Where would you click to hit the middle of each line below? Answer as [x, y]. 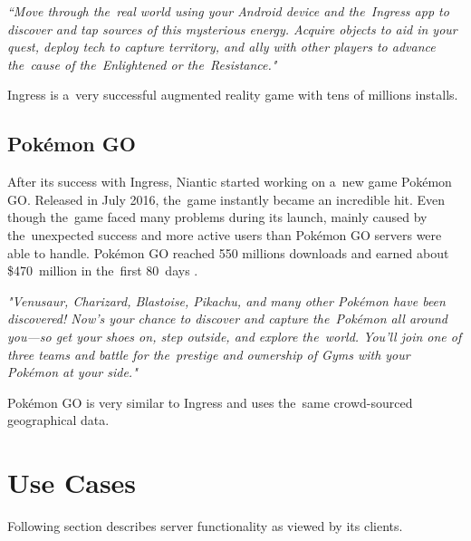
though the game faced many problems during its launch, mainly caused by [217, 217]
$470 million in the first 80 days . [103, 270]
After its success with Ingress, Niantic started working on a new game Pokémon [230, 182]
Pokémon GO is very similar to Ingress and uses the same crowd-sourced [210, 402]
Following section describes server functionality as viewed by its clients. [205, 526]
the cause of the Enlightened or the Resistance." [142, 64]
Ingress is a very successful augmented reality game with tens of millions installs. [233, 95]
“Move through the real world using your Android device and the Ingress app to [228, 11]
